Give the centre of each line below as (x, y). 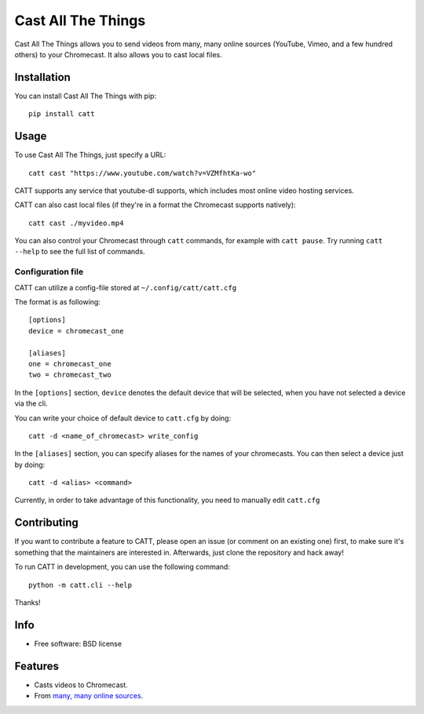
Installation (42, 77)
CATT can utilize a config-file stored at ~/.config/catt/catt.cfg (126, 287)
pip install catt (62, 114)
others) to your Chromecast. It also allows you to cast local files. (119, 54)
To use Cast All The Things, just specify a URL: (90, 155)
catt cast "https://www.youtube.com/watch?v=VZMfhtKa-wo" (143, 173)
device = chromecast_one (76, 331)
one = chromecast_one (70, 364)
